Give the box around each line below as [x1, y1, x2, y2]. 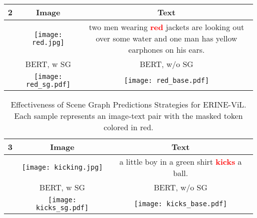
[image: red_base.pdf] [124, 76, 209, 84]
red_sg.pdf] [26, 80, 71, 88]
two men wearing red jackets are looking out [88, 21, 244, 33]
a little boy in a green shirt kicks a [119, 156, 242, 167]
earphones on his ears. [128, 44, 205, 55]
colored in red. [103, 121, 154, 133]
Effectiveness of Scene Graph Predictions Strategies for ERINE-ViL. [10, 99, 247, 110]
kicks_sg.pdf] [36, 204, 89, 212]
